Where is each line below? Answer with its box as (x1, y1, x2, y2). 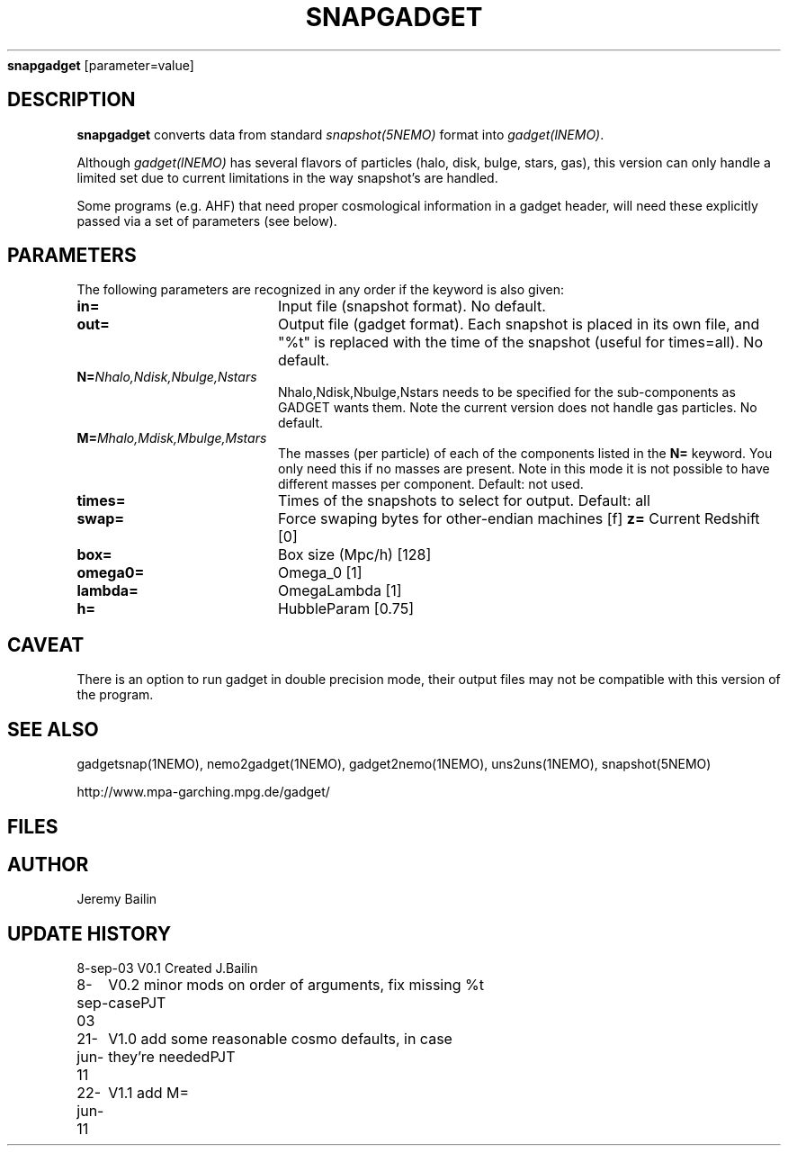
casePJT (108, 994, 166, 1013)
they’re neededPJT (108, 1048, 236, 1067)
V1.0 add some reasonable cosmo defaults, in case (108, 1030, 452, 1049)
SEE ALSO (7, 717, 99, 741)
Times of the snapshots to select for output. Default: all (277, 491, 650, 510)
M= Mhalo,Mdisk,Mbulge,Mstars (76, 430, 267, 446)
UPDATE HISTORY (7, 922, 172, 945)
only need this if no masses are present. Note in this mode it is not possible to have (278, 461, 770, 477)
